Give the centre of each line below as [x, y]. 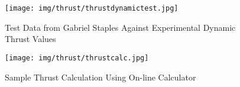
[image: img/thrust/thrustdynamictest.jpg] [92, 8]
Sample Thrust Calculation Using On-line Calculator [100, 77]
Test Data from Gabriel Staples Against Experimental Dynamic [120, 27]
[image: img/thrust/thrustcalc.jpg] [77, 58]
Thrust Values [30, 39]
